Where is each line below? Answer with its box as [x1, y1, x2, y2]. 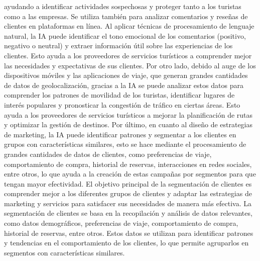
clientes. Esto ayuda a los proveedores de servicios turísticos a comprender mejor [4, 50, 252, 60]
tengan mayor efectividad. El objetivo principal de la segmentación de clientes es [4, 178, 252, 189]
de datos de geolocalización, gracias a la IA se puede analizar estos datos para [4, 79, 243, 90]
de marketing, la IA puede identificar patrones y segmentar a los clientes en [4, 129, 236, 139]
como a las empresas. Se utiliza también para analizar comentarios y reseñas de [4, 11, 248, 21]
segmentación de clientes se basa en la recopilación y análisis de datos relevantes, [4, 208, 252, 218]
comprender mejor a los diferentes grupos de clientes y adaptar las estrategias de [4, 188, 252, 199]
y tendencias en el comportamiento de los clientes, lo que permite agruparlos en [4, 237, 249, 248]
